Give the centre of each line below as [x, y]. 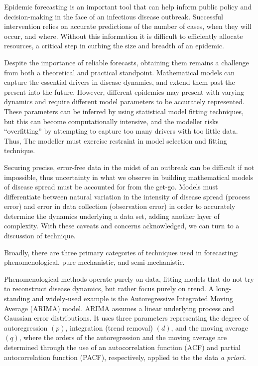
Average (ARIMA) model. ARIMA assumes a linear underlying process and [119, 308]
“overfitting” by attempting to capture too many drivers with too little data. [121, 131]
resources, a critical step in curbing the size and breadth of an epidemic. [114, 46]
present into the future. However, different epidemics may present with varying [124, 91]
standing [17, 298]
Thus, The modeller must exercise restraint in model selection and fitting [116, 140]
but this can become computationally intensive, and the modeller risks [111, 121]
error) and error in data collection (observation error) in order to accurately [120, 206]
